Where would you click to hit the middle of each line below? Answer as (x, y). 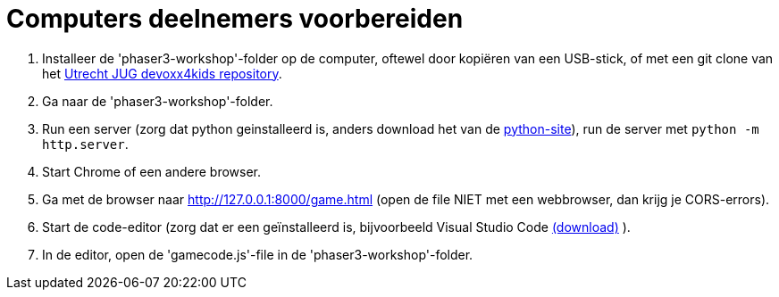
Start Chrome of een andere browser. (152, 171)
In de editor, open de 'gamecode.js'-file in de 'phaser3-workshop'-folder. (258, 254)
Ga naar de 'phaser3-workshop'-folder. (158, 101)
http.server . (85, 144)
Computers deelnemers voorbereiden (235, 19)
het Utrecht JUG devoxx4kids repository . (162, 73)
